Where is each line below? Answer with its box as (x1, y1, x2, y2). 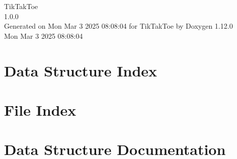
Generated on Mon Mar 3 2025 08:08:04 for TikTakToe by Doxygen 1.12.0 (4, 21, 233, 31)
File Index (4, 99, 76, 120)
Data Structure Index (4, 60, 157, 81)
